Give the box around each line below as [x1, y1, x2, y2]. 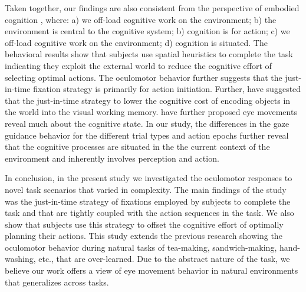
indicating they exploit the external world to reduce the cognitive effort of [5, 59, 272, 71]
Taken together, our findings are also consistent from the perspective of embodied [5, 2, 300, 14]
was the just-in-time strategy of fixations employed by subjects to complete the [5, 195, 291, 207]
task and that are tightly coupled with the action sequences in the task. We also [5, 206, 294, 219]
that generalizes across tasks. [5, 275, 109, 288]
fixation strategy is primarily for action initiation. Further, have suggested [33, 83, 301, 95]
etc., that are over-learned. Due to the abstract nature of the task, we [38, 252, 290, 265]
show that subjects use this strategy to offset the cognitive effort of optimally [5, 218, 284, 230]
